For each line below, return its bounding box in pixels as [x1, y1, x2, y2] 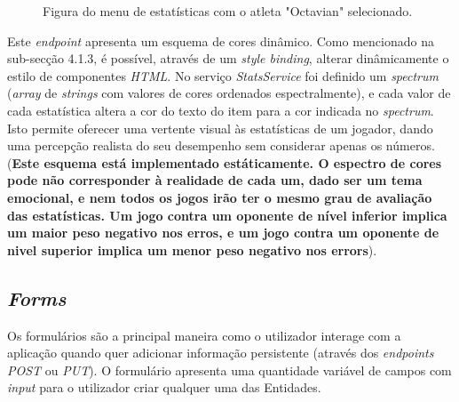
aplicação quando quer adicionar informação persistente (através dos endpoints [7, 343, 434, 362]
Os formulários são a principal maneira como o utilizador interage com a [7, 326, 401, 344]
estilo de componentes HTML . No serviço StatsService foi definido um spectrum [7, 66, 439, 84]
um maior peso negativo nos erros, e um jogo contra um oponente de [7, 223, 439, 242]
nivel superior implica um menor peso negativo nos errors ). [7, 240, 377, 259]
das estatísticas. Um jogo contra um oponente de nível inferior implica [7, 205, 447, 224]
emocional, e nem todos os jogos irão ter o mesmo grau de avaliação [7, 188, 432, 206]
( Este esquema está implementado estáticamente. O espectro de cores [7, 153, 442, 172]
